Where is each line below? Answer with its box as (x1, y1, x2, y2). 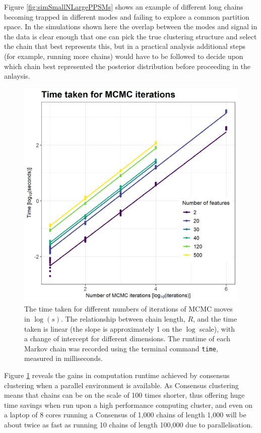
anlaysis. (4, 71, 30, 81)
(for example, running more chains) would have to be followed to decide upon (4, 50, 243, 61)
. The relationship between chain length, (61, 313, 185, 324)
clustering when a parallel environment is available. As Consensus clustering (4, 380, 239, 390)
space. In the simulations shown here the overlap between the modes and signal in (4, 21, 257, 32)
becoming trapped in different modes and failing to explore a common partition (4, 11, 249, 22)
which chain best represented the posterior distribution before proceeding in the (4, 60, 251, 71)
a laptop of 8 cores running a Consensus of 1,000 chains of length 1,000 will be (4, 409, 246, 420)
